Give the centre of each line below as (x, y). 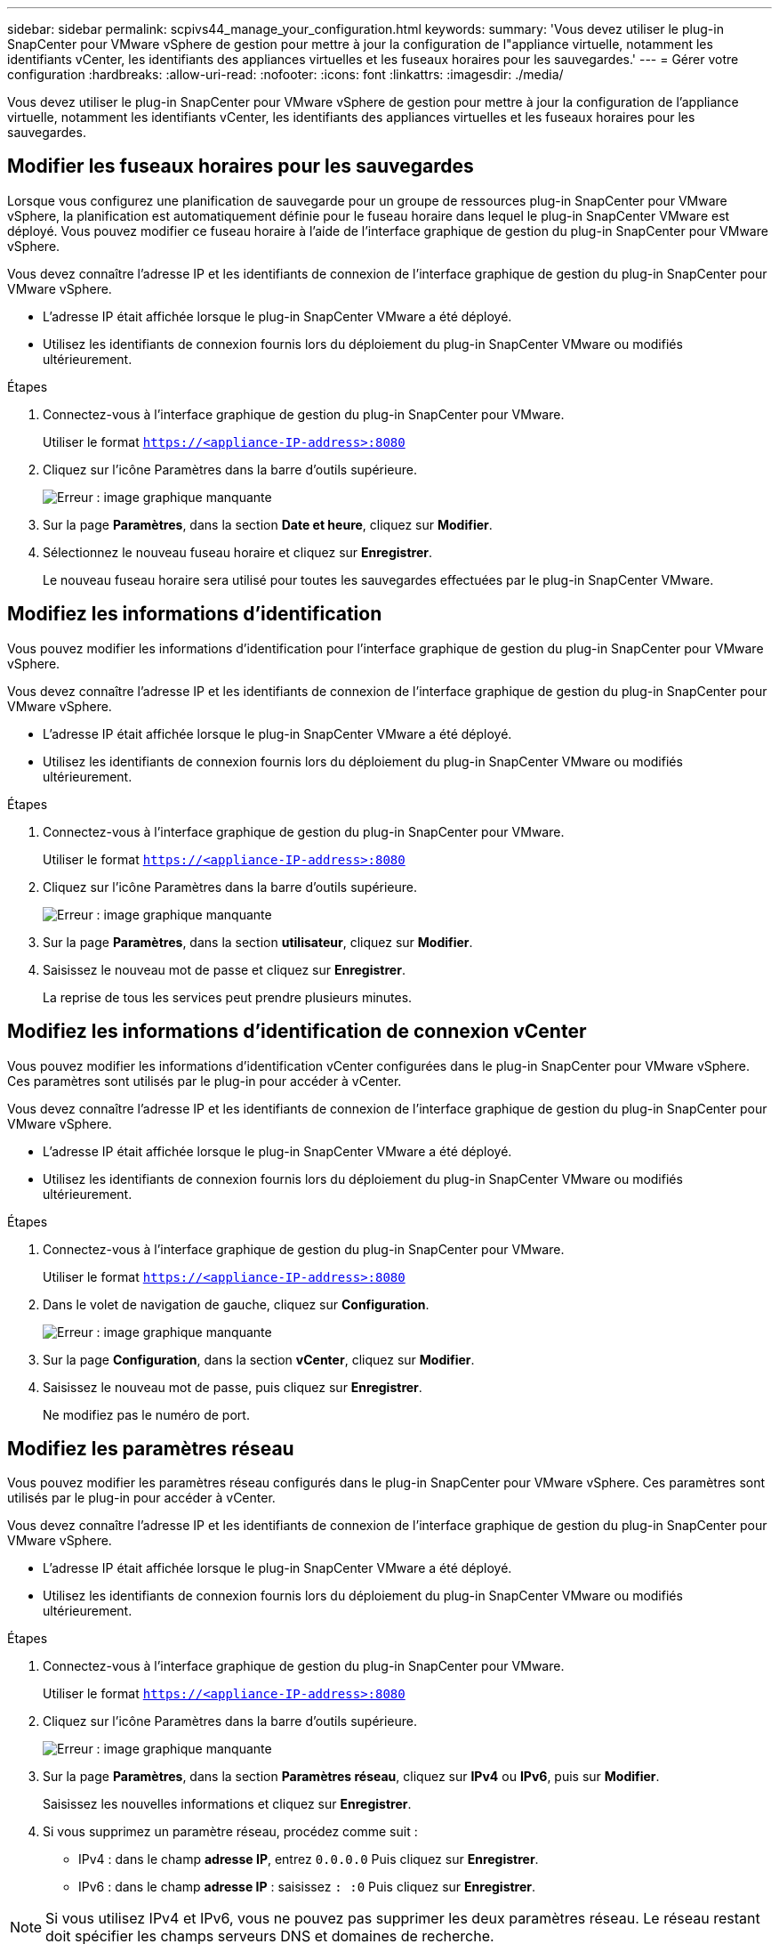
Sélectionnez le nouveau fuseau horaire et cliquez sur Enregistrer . (237, 552)
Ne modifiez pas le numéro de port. (146, 1414)
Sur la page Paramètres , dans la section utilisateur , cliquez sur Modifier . (258, 942)
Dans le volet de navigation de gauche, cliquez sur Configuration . (236, 1304)
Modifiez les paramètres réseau (151, 1448)
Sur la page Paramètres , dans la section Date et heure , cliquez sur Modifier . (268, 524)
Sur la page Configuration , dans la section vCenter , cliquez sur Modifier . (259, 1359)
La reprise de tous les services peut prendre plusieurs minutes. (228, 997)
